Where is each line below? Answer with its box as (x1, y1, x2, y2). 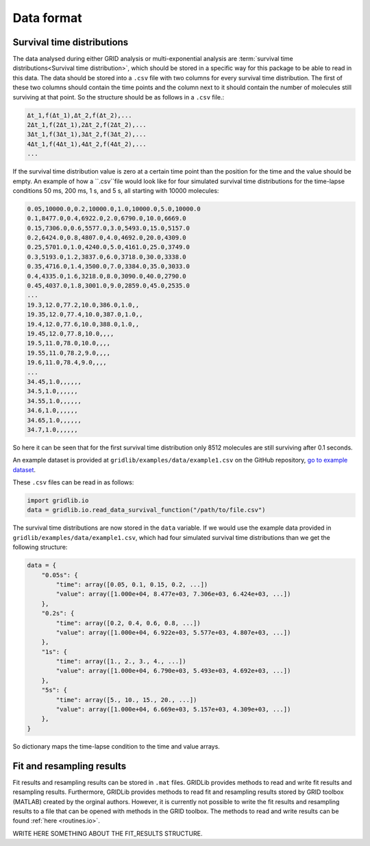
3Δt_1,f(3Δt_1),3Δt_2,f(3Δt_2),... (27, 130, 147, 139)
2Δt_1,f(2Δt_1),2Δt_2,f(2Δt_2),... (27, 121, 147, 128)
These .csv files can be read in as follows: (12, 478, 134, 486)
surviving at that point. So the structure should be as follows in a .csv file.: (12, 93, 225, 101)
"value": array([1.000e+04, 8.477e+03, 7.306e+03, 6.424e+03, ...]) (56, 590, 291, 598)
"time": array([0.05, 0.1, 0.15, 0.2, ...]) (56, 580, 208, 588)
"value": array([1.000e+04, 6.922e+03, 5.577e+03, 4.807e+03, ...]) (56, 628, 291, 636)
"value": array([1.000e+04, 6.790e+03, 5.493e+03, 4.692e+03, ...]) (56, 667, 291, 675)
